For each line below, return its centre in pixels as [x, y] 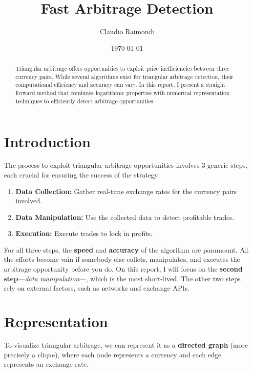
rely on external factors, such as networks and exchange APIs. [97, 288]
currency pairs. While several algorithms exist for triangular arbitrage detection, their [124, 76]
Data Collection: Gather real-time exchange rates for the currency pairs [126, 191]
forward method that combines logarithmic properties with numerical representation [122, 93]
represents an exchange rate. [46, 364]
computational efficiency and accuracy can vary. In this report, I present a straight [120, 85]
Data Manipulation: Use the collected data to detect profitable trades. [125, 217]
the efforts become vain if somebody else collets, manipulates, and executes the [122, 259]
